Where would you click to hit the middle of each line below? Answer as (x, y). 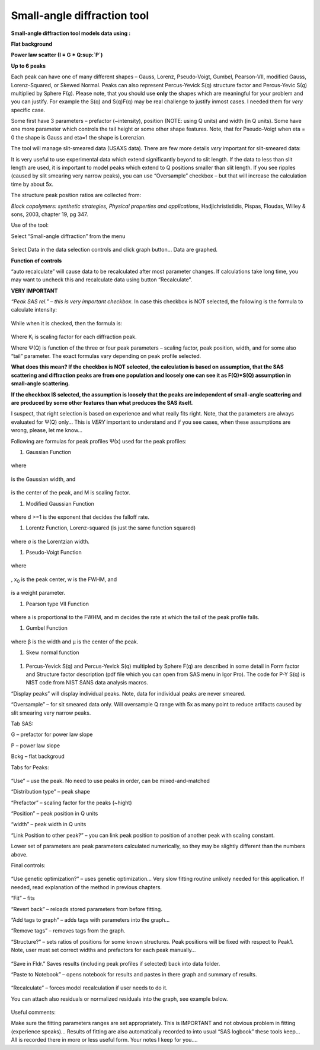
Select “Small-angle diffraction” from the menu (68, 236)
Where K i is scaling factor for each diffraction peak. (74, 337)
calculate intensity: (34, 310)
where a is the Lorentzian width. (50, 541)
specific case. (28, 110)
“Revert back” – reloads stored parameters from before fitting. (87, 909)
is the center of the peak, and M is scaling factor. (71, 493)
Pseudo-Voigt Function (54, 553)
